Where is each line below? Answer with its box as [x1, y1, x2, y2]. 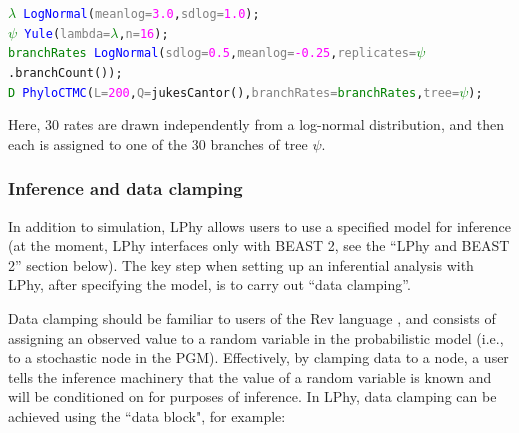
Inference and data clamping [8, 176, 243, 201]
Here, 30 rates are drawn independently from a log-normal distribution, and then [8, 114, 504, 135]
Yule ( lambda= [24, 26, 111, 41]
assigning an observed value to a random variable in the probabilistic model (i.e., [8, 327, 504, 348]
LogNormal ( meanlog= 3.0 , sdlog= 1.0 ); [23, 7, 260, 21]
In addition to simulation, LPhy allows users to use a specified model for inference [8, 215, 512, 236]
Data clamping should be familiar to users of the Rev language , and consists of [8, 308, 496, 329]
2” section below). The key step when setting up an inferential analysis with [8, 254, 474, 275]
